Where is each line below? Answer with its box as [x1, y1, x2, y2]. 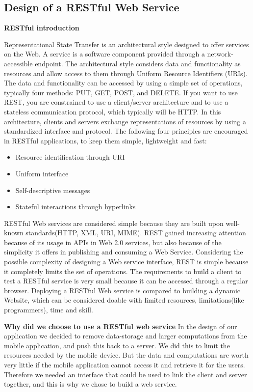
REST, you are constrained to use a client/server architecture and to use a [4, 97, 228, 107]
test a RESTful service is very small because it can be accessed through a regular [4, 276, 248, 286]
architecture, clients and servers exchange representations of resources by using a [4, 116, 246, 126]
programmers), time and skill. [4, 305, 93, 315]
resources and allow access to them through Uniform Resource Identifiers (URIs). [4, 68, 248, 78]
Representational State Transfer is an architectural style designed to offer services [4, 39, 249, 49]
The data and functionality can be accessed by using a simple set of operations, [4, 78, 243, 88]
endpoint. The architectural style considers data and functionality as [35, 58, 241, 68]
